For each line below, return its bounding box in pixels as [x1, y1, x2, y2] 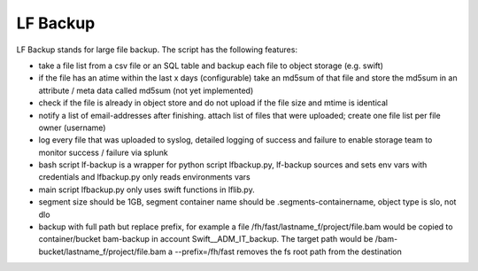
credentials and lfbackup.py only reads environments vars [38, 172, 251, 182]
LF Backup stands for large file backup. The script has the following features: [16, 44, 298, 55]
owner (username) [38, 122, 106, 133]
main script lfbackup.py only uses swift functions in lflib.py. [38, 184, 256, 195]
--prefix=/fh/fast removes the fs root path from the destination [173, 246, 403, 257]
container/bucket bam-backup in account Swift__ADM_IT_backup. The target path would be [38, 234, 374, 244]
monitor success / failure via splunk [38, 147, 168, 158]
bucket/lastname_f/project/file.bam [38, 246, 167, 257]
